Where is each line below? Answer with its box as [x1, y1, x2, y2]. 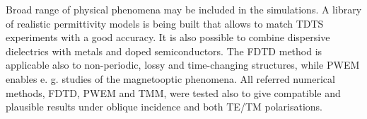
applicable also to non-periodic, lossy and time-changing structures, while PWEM [6, 57, 360, 72]
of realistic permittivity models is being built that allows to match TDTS [6, 16, 324, 30]
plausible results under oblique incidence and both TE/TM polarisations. [6, 99, 322, 114]
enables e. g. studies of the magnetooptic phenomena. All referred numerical [6, 71, 335, 86]
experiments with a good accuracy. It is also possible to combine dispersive [6, 30, 330, 45]
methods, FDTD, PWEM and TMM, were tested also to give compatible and [6, 85, 341, 100]
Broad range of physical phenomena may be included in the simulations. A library [6, 2, 362, 16]
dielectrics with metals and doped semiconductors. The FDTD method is [6, 43, 322, 58]
